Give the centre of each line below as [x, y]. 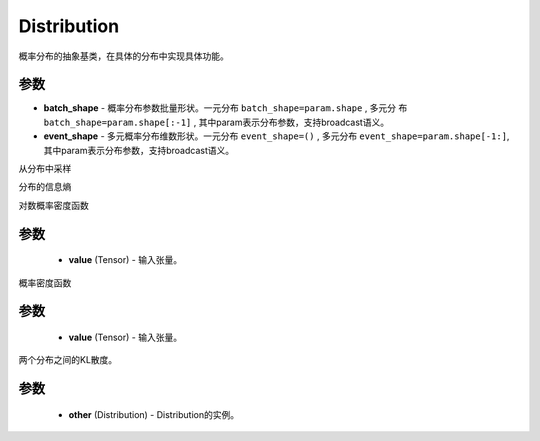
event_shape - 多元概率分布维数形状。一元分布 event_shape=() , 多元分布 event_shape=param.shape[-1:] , [276, 136]
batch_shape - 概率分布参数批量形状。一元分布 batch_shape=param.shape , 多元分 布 [225, 108]
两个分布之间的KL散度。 [68, 360]
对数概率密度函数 [53, 205]
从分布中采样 [45, 169]
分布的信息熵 [45, 187]
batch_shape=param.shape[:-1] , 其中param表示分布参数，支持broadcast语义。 [216, 122]
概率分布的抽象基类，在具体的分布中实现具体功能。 [123, 56]
